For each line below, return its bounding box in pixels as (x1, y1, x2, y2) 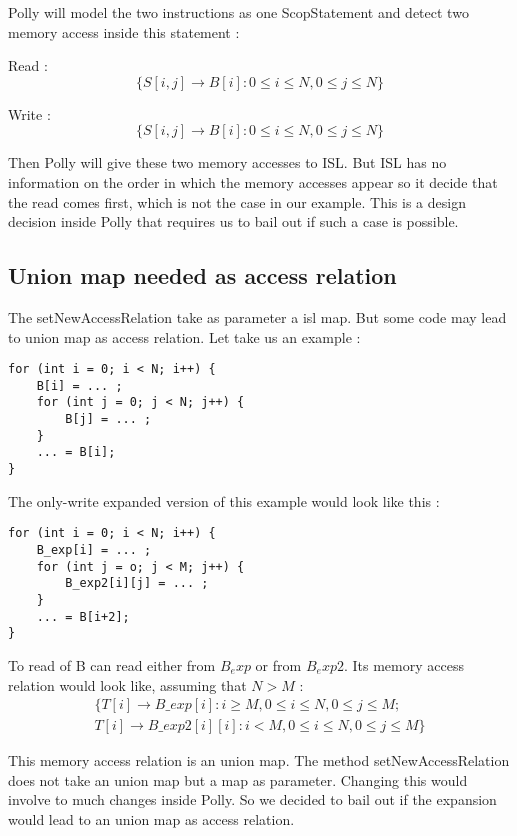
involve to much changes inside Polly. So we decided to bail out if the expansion (8, 789, 497, 810)
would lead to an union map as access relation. (8, 808, 295, 829)
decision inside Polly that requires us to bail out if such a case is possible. (8, 211, 459, 232)
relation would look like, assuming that (8, 674, 247, 695)
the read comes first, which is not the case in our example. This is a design (8, 191, 466, 212)
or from (255, 654, 302, 675)
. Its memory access (343, 654, 464, 675)
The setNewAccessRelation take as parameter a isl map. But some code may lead (8, 306, 507, 327)
